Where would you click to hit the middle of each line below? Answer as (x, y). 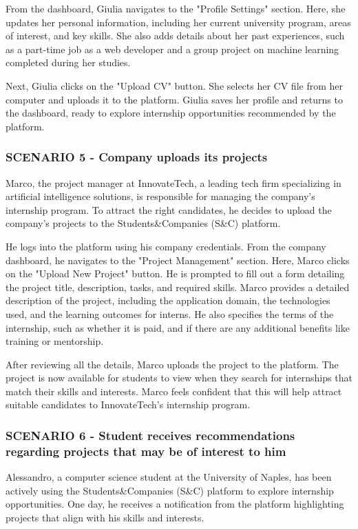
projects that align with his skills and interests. (105, 517)
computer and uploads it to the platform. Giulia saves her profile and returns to (174, 99)
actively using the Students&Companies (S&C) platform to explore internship (170, 490)
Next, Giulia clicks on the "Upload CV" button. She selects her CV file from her (175, 85)
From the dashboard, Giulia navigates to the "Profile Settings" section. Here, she (176, 8)
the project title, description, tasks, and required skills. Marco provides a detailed (178, 287)
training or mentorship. (55, 341)
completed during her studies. (68, 62)
